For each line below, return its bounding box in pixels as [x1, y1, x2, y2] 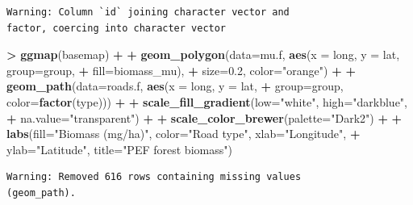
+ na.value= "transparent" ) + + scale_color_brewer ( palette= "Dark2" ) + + [6, 109, 403, 126]
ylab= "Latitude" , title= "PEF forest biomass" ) [6, 140, 232, 157]
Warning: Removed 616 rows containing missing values [6, 171, 302, 183]
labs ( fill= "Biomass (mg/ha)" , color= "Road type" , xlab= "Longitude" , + [6, 125, 361, 142]
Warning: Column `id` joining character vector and [6, 6, 290, 18]
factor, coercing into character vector [6, 22, 227, 34]
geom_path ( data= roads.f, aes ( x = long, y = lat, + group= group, [6, 77, 344, 94]
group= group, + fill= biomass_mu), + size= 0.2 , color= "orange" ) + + [6, 61, 356, 78]
